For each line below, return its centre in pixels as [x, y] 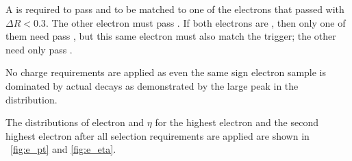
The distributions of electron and [75, 122]
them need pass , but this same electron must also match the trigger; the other [171, 36]
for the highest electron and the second [237, 122]
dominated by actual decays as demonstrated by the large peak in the [152, 85]
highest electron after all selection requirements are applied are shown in [158, 135]
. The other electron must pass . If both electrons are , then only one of [196, 22]
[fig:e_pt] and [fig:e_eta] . [63, 149]
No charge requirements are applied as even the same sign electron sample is [166, 72]
